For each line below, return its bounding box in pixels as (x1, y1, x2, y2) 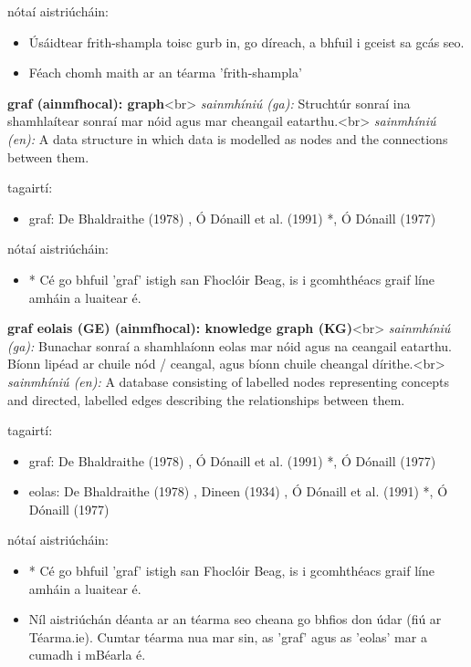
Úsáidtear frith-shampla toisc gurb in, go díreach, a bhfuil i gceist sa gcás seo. (28, 32, 465, 51)
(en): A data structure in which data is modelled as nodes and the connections (7, 129, 448, 148)
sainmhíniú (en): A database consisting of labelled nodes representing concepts (7, 371, 449, 391)
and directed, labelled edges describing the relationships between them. (7, 390, 405, 409)
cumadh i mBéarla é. (28, 645, 146, 664)
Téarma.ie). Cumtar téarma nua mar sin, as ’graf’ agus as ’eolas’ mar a (28, 627, 427, 646)
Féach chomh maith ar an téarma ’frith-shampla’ (28, 63, 302, 82)
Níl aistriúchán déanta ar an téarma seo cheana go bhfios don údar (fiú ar (28, 610, 442, 629)
